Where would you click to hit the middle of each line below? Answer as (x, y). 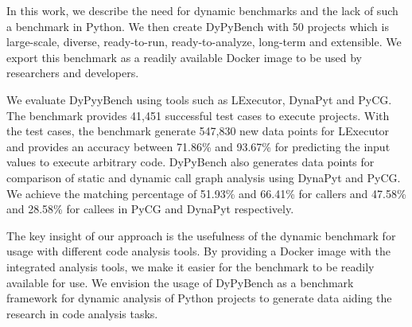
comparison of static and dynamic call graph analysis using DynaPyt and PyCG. (204, 177)
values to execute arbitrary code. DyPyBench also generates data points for (190, 162)
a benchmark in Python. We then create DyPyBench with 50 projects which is (198, 26)
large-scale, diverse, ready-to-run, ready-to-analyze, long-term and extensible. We (204, 42)
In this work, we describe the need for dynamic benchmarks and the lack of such (202, 10)
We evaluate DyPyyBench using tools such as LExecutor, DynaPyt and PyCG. (199, 99)
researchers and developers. (73, 73)
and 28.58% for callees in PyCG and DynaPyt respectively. (150, 209)
